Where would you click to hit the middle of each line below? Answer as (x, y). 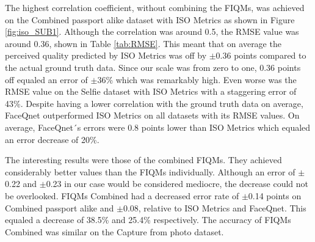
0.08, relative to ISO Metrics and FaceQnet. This (215, 207)
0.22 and (21, 184)
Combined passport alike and (60, 207)
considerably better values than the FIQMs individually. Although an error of (150, 171)
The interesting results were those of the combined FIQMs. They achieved (143, 160)
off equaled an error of (46, 79)
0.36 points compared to (261, 55)
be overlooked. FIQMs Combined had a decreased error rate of (122, 195)
